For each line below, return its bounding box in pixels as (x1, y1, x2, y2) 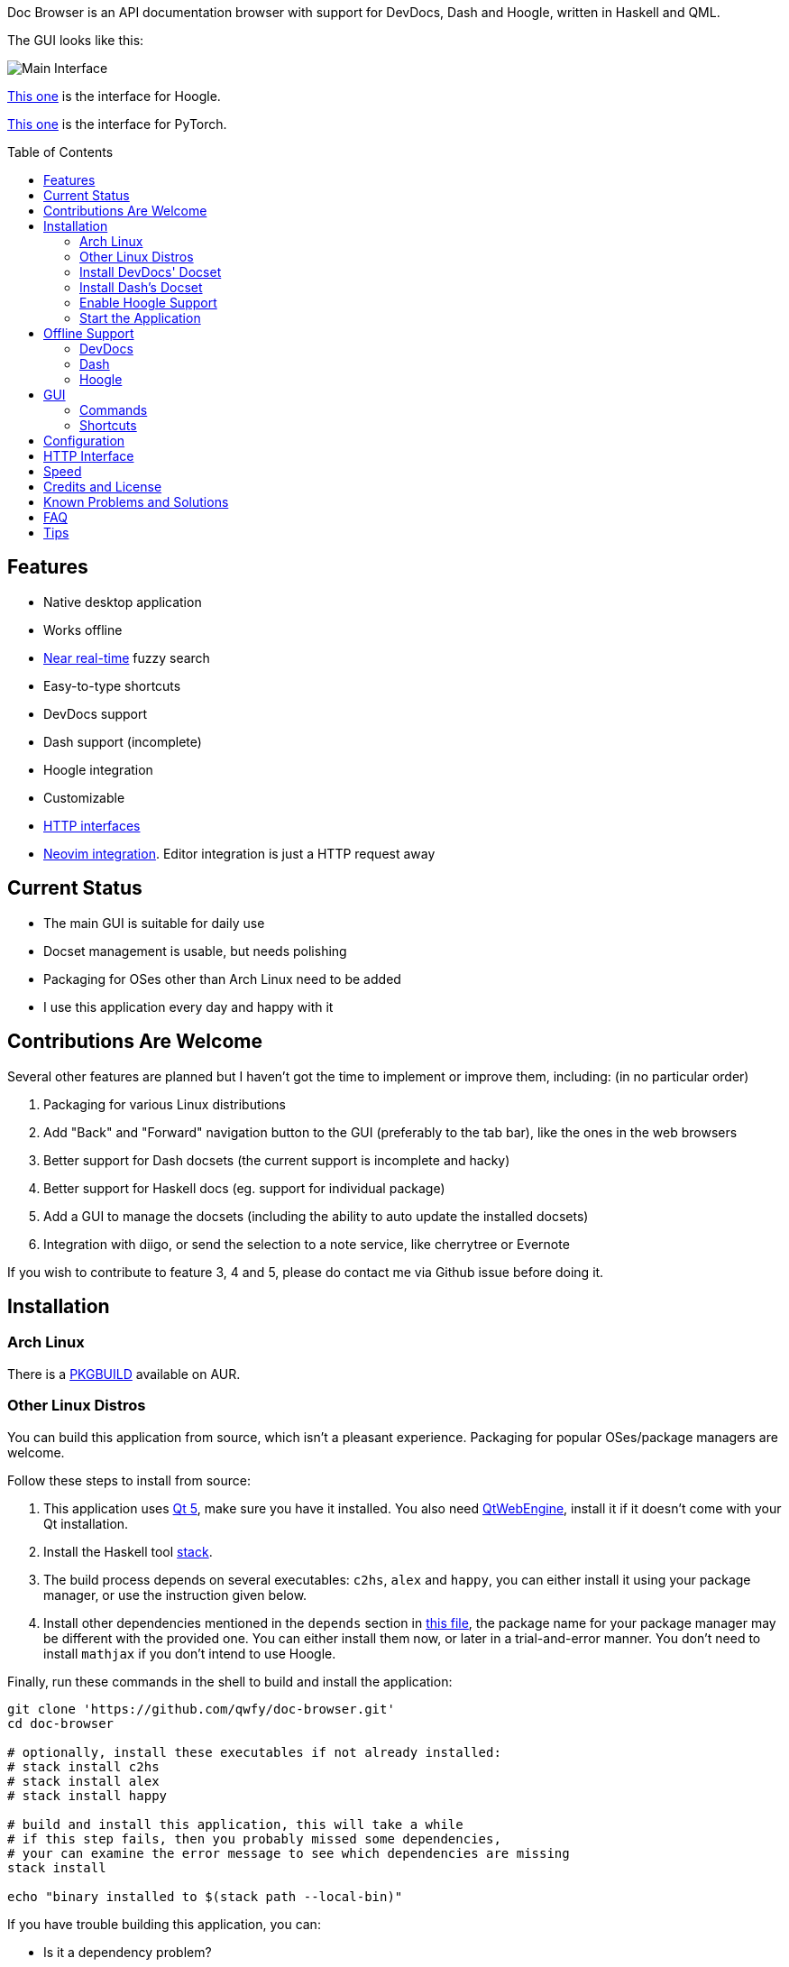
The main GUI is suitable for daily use (43, 915, 265, 931)
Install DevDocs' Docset (79, 264, 222, 280)
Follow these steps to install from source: (7, 1472, 251, 1488)
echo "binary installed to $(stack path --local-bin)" (7, 1889, 403, 1904)
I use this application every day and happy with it (43, 998, 334, 1015)
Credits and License (43, 479, 162, 494)
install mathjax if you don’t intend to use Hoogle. (43, 1645, 336, 1661)
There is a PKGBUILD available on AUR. (7, 1365, 241, 1382)
